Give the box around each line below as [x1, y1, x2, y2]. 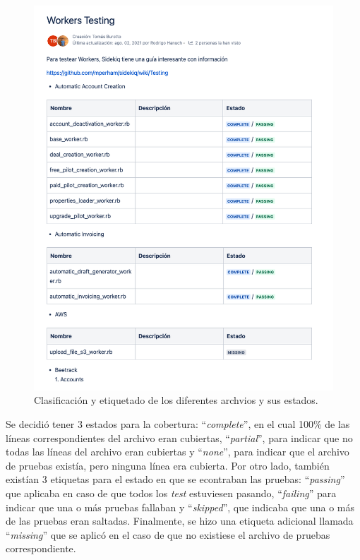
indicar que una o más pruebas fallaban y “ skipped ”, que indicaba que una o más [6, 499, 355, 514]
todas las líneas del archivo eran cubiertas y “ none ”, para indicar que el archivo [6, 444, 349, 459]
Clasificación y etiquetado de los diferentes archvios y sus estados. [34, 393, 318, 407]
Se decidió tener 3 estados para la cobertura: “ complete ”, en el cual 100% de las [6, 416, 350, 431]
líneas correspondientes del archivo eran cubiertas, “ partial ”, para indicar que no [6, 430, 353, 445]
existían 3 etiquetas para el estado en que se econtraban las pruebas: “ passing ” [6, 472, 345, 487]
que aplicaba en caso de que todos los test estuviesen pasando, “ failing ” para [6, 485, 337, 500]
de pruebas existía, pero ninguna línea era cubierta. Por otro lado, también [6, 458, 330, 472]
